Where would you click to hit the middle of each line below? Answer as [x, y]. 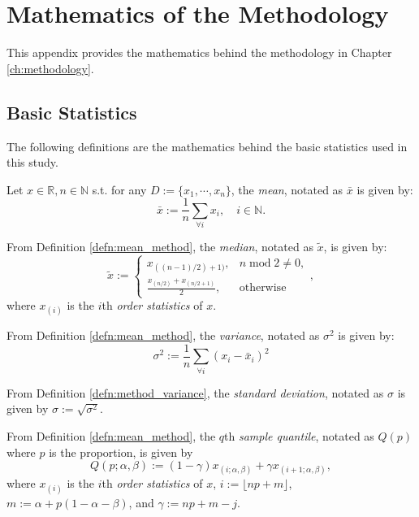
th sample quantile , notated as [299, 435]
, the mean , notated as [287, 189]
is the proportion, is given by [121, 452]
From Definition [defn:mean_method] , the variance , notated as [163, 335]
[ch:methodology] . [50, 68]
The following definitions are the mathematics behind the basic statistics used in [207, 146]
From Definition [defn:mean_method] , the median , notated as [160, 247]
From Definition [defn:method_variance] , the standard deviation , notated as [195, 392]
